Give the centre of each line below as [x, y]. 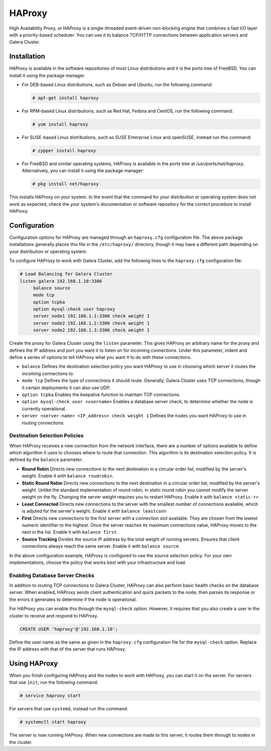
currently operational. [44, 409]
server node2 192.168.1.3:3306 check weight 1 [91, 330]
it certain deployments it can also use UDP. [66, 388]
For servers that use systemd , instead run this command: [69, 709]
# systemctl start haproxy [53, 722]
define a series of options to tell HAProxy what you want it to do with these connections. [100, 357]
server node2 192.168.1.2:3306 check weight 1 [91, 323]
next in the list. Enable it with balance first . [70, 532]
